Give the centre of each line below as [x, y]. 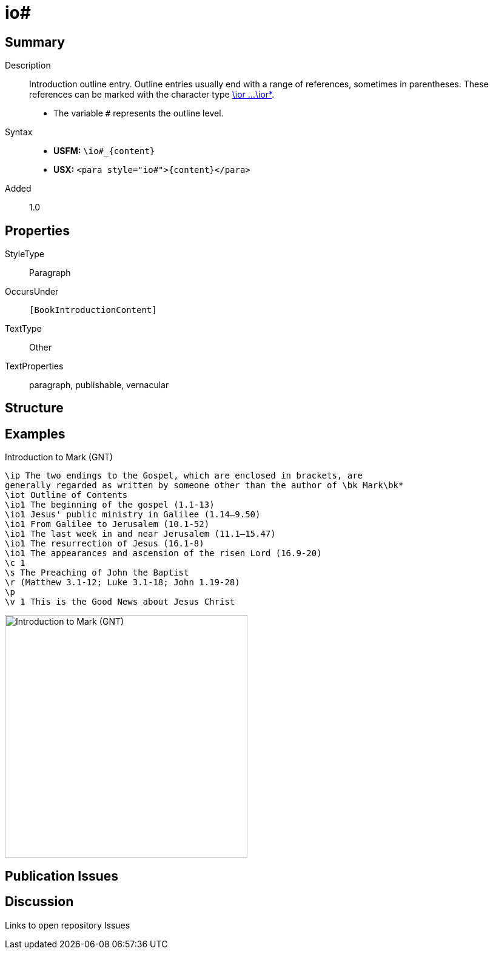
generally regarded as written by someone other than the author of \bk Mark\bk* [204, 485]
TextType [23, 329]
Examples [35, 434]
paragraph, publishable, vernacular [99, 385]
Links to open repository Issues [68, 925]
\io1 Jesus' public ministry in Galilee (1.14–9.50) [133, 515]
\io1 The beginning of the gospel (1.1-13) [110, 505]
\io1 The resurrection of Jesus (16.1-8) [105, 544]
